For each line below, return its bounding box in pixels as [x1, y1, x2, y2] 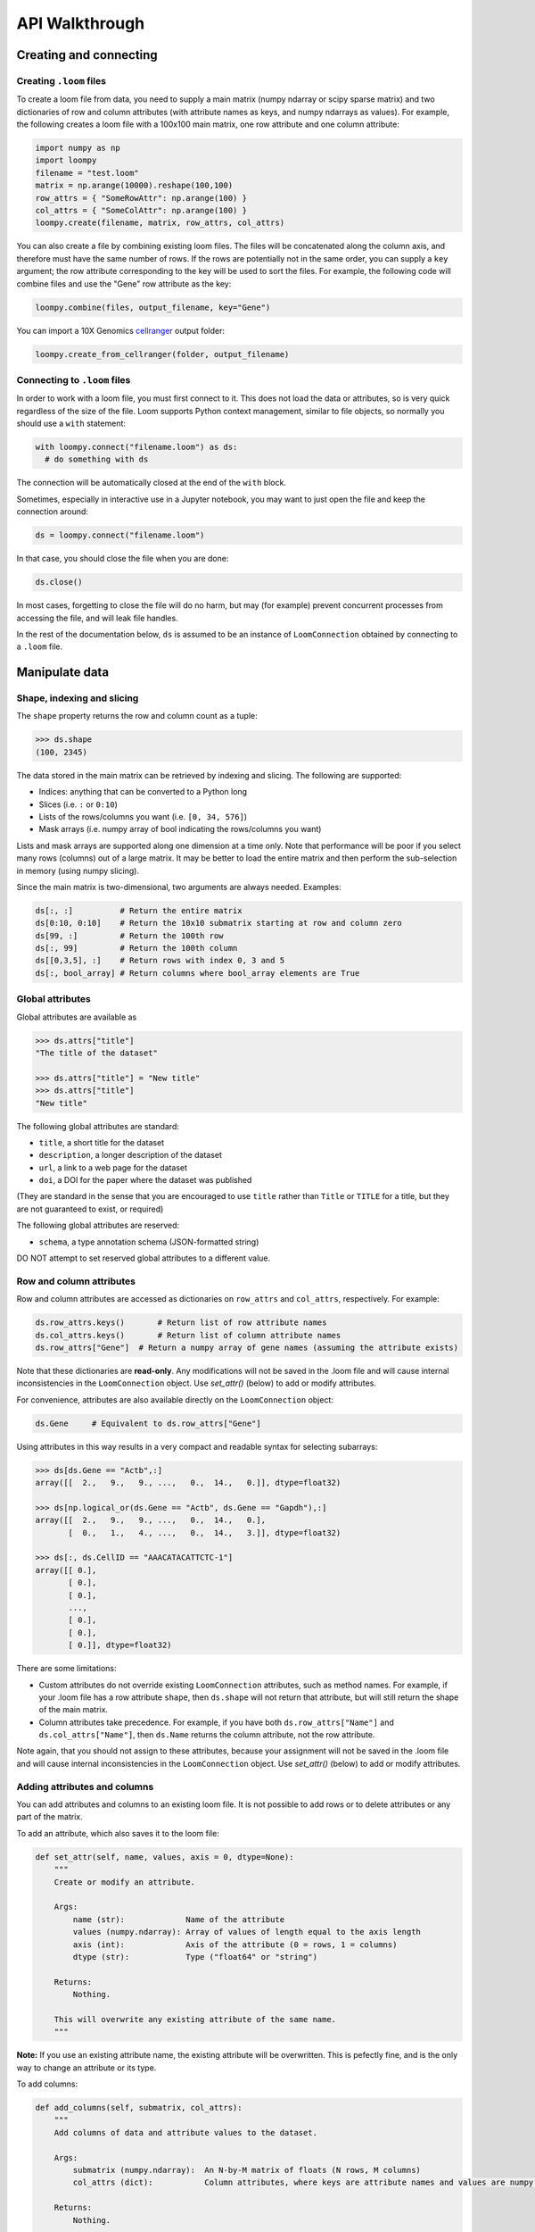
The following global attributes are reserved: [16, 1220, 180, 1231]
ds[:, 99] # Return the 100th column [35, 943, 238, 954]
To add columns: [16, 2078, 78, 2089]
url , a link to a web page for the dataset [38, 1162, 187, 1173]
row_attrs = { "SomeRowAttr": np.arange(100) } [35, 193, 247, 203]
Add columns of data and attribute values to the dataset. [53, 2128, 318, 2137]
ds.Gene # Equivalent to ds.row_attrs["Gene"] [35, 1418, 262, 1428]
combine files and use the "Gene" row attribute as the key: [16, 278, 232, 289]
